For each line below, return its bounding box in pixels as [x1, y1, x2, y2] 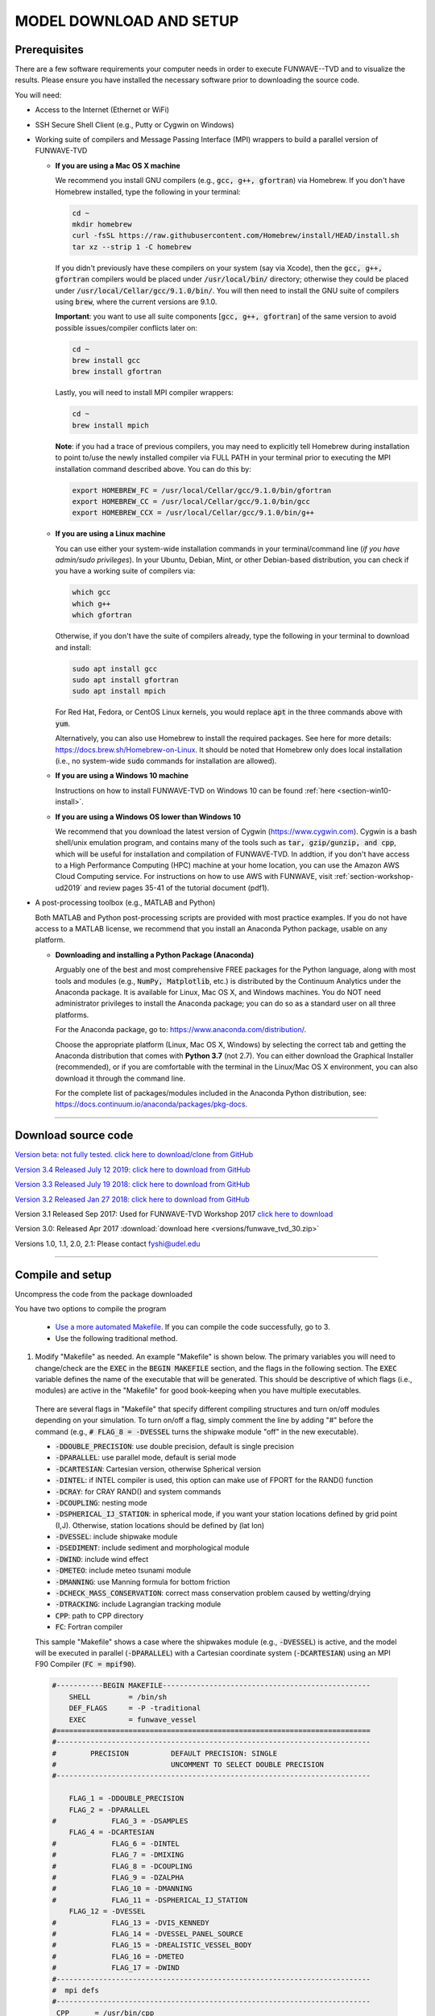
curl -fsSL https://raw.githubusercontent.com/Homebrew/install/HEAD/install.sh [72, 231, 400, 240]
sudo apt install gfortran [72, 676, 179, 685]
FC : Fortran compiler [55, 1622, 123, 1632]
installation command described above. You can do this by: [55, 464, 251, 473]
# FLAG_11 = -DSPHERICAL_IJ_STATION [52, 1895, 248, 1905]
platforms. [55, 1010, 89, 1019]
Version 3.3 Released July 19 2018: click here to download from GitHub [14, 1180, 251, 1189]
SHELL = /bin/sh [68, 1692, 168, 1702]
